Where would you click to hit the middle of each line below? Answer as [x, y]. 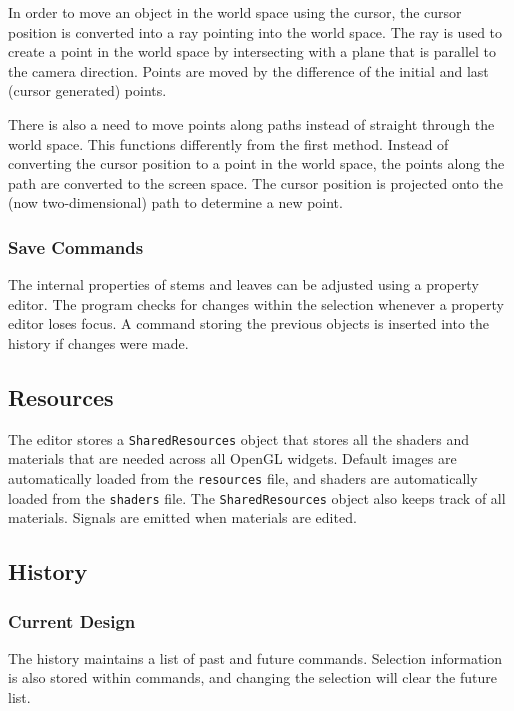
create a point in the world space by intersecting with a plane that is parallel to [252, 51]
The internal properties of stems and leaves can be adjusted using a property [243, 284]
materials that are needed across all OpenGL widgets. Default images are [232, 458]
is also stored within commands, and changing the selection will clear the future [252, 677]
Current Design [72, 620]
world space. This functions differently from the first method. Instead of [228, 143]
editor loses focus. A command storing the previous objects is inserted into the [249, 323]
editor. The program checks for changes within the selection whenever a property [256, 303]
